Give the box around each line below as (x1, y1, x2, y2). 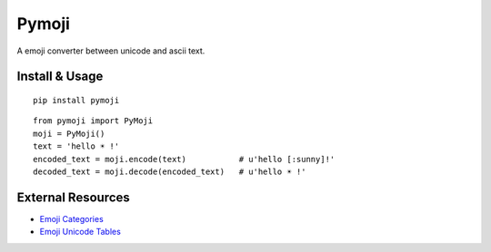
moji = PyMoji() (33, 128, 105, 139)
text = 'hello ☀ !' (33, 141, 120, 151)
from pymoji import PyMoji (33, 116, 154, 126)
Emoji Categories (39, 213, 104, 224)
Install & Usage (16, 69, 104, 84)
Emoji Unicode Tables (39, 227, 122, 237)
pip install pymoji (33, 95, 120, 105)
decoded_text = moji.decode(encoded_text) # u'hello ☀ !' (33, 166, 306, 177)
